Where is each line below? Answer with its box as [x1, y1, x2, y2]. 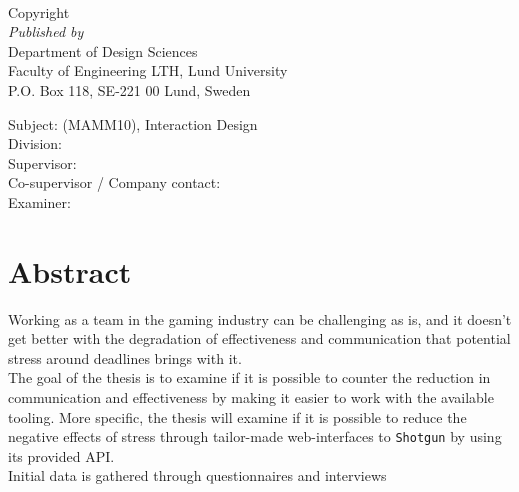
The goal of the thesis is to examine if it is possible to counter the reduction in [8, 367, 491, 388]
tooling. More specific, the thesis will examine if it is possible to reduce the [8, 406, 467, 427]
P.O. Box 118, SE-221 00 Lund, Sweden [8, 79, 251, 100]
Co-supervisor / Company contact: [8, 172, 221, 193]
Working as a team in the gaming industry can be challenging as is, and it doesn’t [8, 308, 512, 329]
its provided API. [8, 445, 115, 466]
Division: [8, 133, 62, 154]
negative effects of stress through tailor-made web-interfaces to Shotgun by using [8, 426, 502, 447]
